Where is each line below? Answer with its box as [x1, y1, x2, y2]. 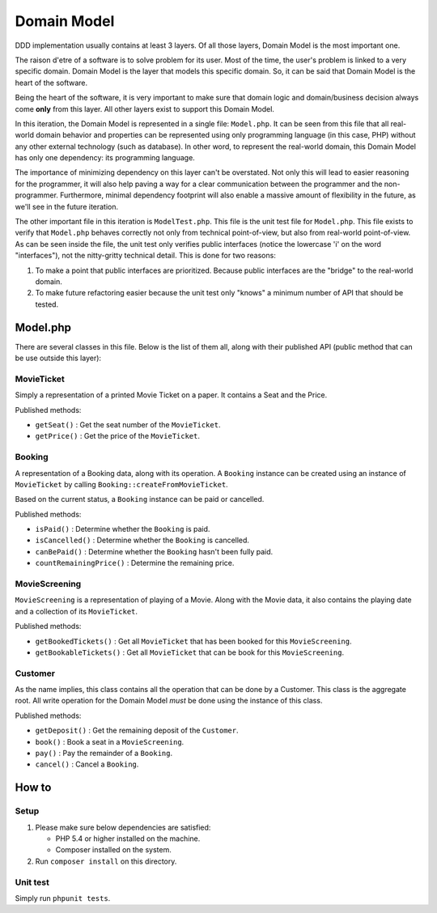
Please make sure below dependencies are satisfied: [35, 822, 211, 832]
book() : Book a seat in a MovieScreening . [35, 737, 185, 746]
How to [15, 781, 52, 795]
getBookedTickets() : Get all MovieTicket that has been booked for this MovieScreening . [35, 636, 352, 646]
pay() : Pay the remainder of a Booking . [35, 749, 173, 758]
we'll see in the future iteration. [15, 202, 119, 211]
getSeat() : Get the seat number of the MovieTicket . [35, 419, 221, 429]
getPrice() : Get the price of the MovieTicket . [35, 431, 200, 441]
